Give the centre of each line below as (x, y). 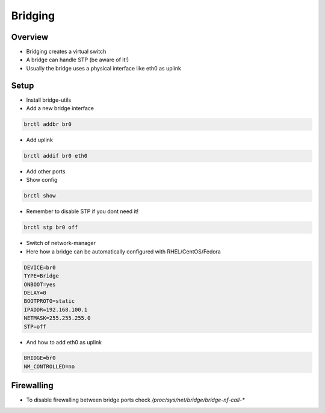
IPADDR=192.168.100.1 (56, 309)
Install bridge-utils (49, 100)
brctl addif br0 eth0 (56, 156)
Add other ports (46, 172)
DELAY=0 (35, 293)
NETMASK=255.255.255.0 (57, 318)
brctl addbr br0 (48, 124)
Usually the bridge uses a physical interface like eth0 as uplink (104, 68)
